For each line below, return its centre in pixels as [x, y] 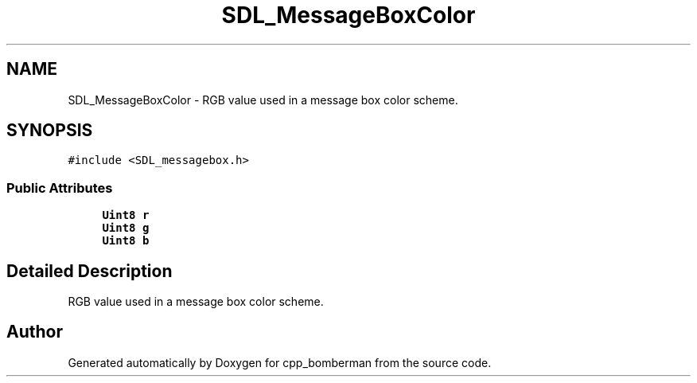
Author [35, 332]
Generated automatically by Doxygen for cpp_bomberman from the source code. [280, 362]
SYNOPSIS [50, 131]
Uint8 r [126, 215]
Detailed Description [90, 271]
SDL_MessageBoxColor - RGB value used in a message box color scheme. [263, 100]
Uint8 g [126, 228]
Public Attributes [60, 188]
